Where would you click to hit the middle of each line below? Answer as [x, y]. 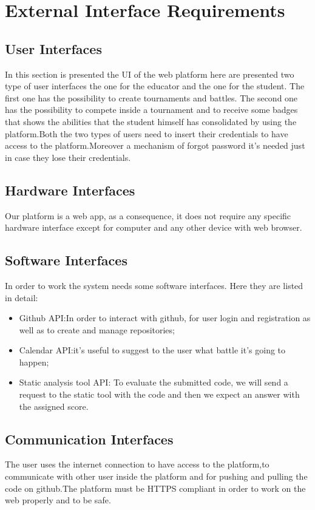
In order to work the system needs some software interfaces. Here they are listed [154, 285]
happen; [34, 362]
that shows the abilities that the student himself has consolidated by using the [151, 121]
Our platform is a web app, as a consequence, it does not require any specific [148, 215]
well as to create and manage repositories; [97, 329]
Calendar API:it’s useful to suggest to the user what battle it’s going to [152, 350]
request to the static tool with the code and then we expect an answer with [159, 394]
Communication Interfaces [89, 439]
